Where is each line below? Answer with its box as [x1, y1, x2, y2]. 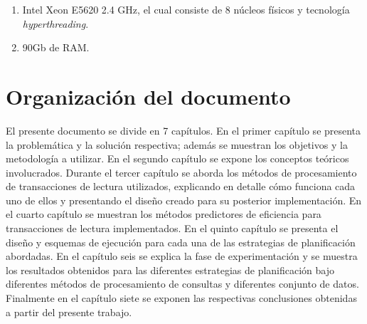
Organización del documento [6, 81, 291, 110]
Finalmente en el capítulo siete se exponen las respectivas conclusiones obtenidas [6, 291, 357, 305]
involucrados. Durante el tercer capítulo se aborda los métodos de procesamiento [6, 164, 357, 179]
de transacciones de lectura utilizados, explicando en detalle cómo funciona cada [6, 179, 356, 194]
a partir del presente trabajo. [6, 304, 132, 319]
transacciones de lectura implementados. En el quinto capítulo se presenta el [6, 221, 339, 236]
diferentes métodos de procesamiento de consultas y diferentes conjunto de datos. [6, 276, 359, 291]
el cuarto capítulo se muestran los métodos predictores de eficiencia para [6, 207, 321, 221]
